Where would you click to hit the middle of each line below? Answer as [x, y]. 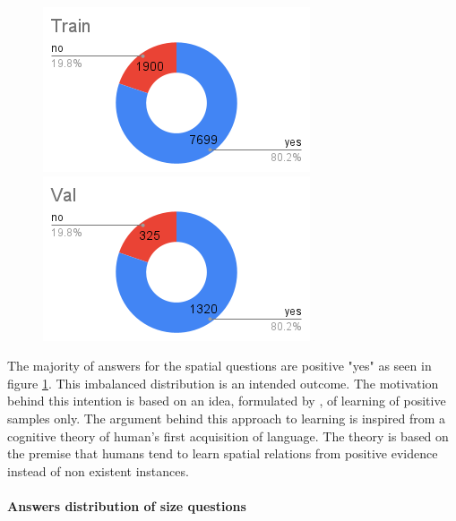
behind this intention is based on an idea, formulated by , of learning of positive [227, 401]
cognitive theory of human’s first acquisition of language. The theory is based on [228, 436]
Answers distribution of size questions [127, 505]
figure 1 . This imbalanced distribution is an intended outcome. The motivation [223, 383]
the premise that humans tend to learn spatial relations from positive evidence [223, 453]
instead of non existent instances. [98, 470]
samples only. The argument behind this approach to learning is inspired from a [227, 418]
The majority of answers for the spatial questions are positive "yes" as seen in [219, 366]
